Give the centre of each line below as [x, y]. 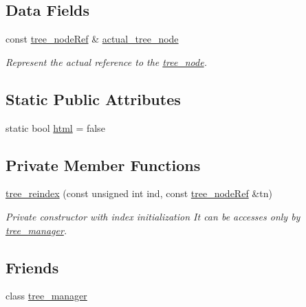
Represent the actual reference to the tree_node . [106, 61]
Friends [32, 267]
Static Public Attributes [93, 99]
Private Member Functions [103, 164]
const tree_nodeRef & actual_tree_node [92, 39]
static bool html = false [55, 127]
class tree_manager [46, 296]
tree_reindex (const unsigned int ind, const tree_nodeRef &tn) [139, 193]
